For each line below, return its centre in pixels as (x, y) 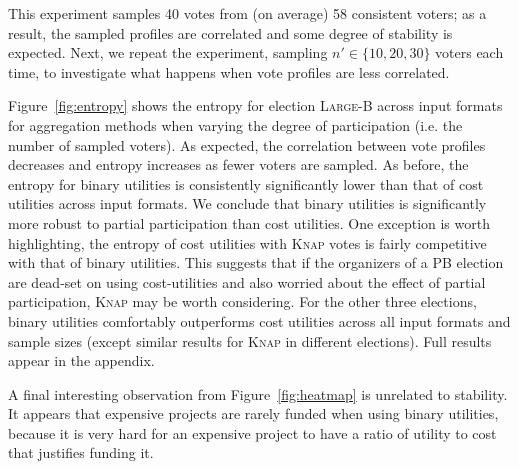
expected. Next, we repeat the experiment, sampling (168, 52)
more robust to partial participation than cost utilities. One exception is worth (249, 222)
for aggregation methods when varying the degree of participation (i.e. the (235, 124)
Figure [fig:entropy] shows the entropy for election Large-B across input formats (255, 105)
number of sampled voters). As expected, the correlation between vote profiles (247, 144)
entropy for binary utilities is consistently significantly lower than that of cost (246, 183)
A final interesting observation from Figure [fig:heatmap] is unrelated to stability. (258, 393)
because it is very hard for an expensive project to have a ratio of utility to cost (252, 432)
